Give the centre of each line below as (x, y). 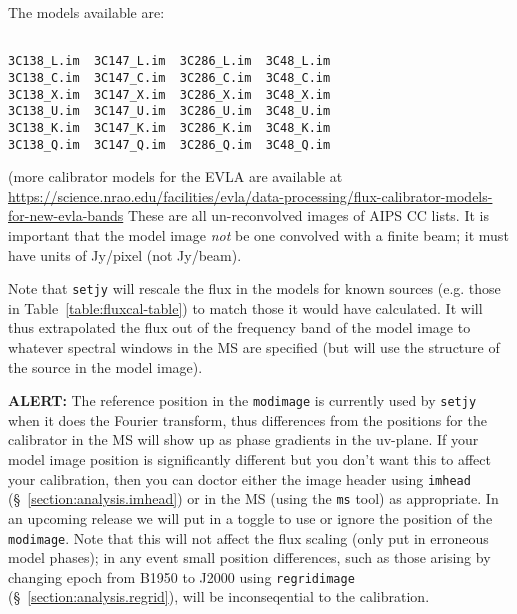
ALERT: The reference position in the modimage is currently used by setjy (242, 400)
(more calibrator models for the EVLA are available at (175, 176)
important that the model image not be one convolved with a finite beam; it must (258, 234)
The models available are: (86, 12)
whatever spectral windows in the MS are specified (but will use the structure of (254, 347)
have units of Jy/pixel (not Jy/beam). (125, 254)
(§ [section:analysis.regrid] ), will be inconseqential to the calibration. (219, 596)
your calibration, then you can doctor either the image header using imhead (239, 478)
